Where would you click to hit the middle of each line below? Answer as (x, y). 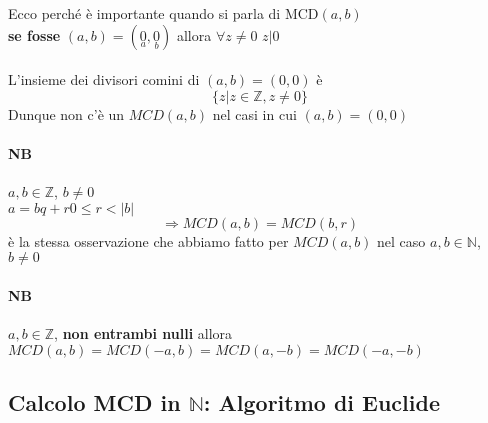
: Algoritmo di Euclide (321, 402)
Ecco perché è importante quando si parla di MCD (163, 13)
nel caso (401, 240)
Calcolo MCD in (94, 402)
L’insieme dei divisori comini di (104, 79)
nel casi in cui (254, 113)
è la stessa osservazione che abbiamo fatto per (148, 240)
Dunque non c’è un (66, 113)
